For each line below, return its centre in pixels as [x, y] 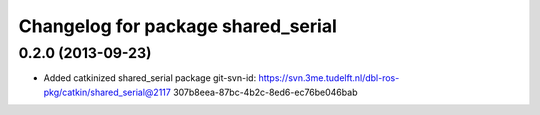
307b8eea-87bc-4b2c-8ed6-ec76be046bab [265, 92]
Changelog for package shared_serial [177, 26]
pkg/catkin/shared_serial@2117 [107, 92]
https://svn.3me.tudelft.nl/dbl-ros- [329, 78]
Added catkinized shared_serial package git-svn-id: [150, 78]
